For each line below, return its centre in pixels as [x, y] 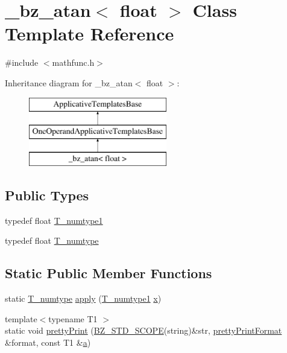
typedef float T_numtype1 [54, 220]
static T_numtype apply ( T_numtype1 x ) [83, 298]
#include [22, 62]
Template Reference [90, 33]
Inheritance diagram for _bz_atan [69, 82]
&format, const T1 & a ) [48, 342]
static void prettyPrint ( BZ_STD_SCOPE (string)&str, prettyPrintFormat [143, 330]
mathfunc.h [73, 62]
